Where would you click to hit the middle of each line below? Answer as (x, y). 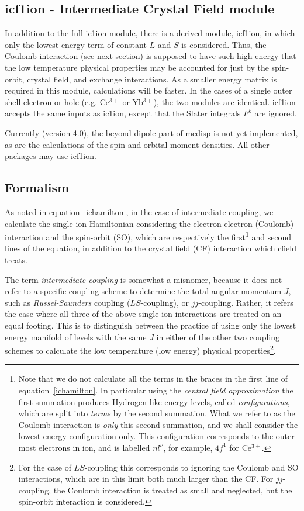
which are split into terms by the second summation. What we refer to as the (157, 413)
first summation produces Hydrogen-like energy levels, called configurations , (154, 401)
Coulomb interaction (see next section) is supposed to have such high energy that (151, 56)
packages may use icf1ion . (51, 156)
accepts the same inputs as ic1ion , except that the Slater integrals (123, 113)
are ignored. (276, 113)
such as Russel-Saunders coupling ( (68, 302)
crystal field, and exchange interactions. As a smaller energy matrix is (152, 79)
